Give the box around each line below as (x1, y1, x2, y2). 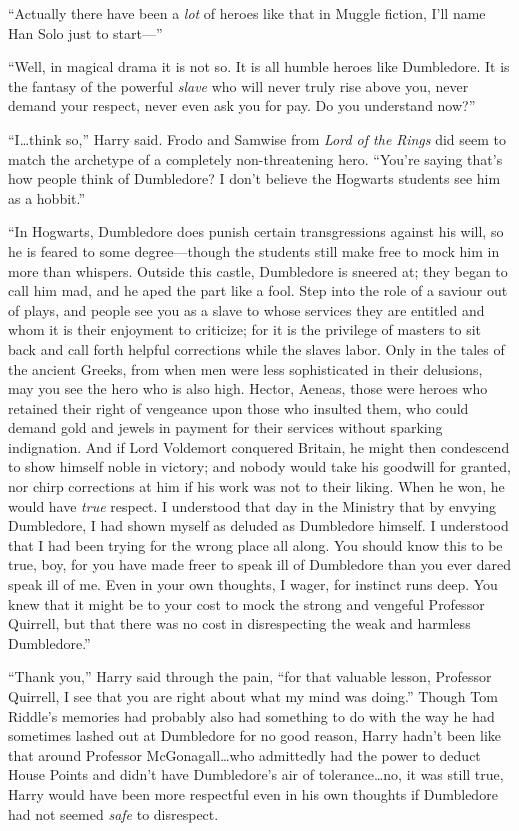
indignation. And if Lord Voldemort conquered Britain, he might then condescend (8, 436, 510, 457)
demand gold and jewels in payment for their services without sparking (8, 417, 443, 438)
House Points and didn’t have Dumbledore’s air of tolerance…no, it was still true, (8, 764, 504, 785)
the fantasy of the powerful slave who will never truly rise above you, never (8, 75, 469, 96)
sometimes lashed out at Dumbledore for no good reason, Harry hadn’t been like (8, 725, 502, 746)
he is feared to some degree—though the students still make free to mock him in (8, 240, 500, 261)
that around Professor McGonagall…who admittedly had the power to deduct (8, 744, 481, 765)
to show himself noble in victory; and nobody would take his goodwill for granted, (8, 456, 511, 477)
